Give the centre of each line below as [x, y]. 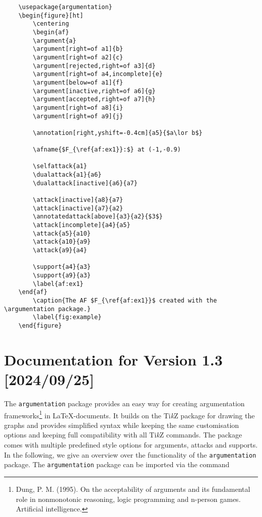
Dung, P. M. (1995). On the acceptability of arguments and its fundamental [133, 489]
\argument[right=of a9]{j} [78, 116]
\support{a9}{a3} [62, 275]
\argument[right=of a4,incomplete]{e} [98, 74]
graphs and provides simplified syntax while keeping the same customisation [122, 425]
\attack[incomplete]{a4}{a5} [82, 225]
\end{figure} [40, 325]
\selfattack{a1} [60, 166]
